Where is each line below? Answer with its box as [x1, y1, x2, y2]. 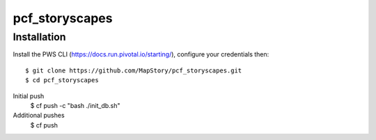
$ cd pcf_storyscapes [25, 77, 99, 84]
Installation [13, 31, 66, 43]
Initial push [13, 91, 45, 100]
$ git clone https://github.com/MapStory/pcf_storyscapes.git [25, 66, 242, 75]
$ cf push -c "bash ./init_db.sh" [30, 101, 121, 109]
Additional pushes [13, 111, 65, 120]
